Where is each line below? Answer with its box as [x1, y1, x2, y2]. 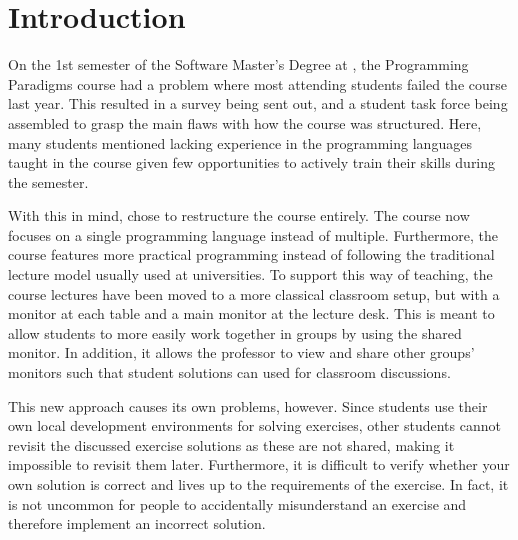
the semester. [8, 171, 89, 192]
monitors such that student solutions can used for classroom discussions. [8, 362, 451, 383]
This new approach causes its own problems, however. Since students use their [8, 395, 488, 416]
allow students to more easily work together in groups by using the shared [8, 322, 462, 343]
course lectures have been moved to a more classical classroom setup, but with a [8, 283, 500, 304]
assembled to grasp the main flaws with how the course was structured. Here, [8, 112, 482, 133]
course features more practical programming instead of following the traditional [8, 244, 495, 265]
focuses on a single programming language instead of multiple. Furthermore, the [8, 224, 498, 245]
